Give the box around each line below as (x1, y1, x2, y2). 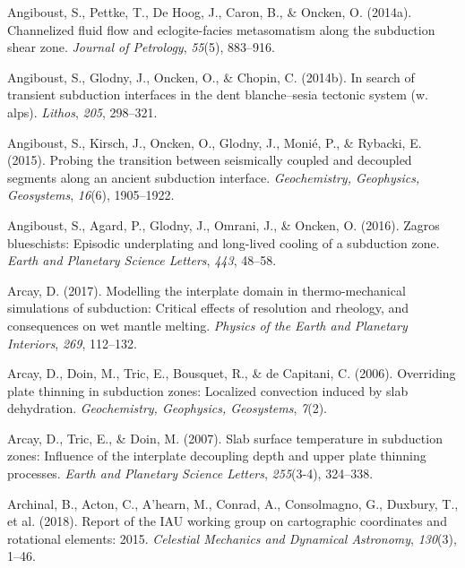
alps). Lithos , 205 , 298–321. (7, 102, 158, 121)
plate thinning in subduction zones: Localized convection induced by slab (7, 381, 409, 400)
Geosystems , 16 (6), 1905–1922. (7, 185, 175, 204)
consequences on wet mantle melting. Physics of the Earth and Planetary (7, 315, 408, 334)
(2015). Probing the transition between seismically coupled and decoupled (7, 151, 412, 169)
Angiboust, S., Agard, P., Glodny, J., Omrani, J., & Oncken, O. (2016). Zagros (7, 215, 440, 234)
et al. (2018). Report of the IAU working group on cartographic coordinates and (7, 512, 447, 530)
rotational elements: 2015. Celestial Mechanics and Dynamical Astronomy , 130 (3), (7, 529, 457, 547)
